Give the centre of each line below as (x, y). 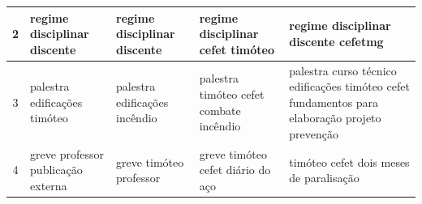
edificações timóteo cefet (349, 86)
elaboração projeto (335, 118)
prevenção (314, 133)
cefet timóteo (237, 49)
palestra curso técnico (343, 70)
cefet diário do (235, 170)
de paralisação (324, 178)
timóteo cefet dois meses (349, 161)
